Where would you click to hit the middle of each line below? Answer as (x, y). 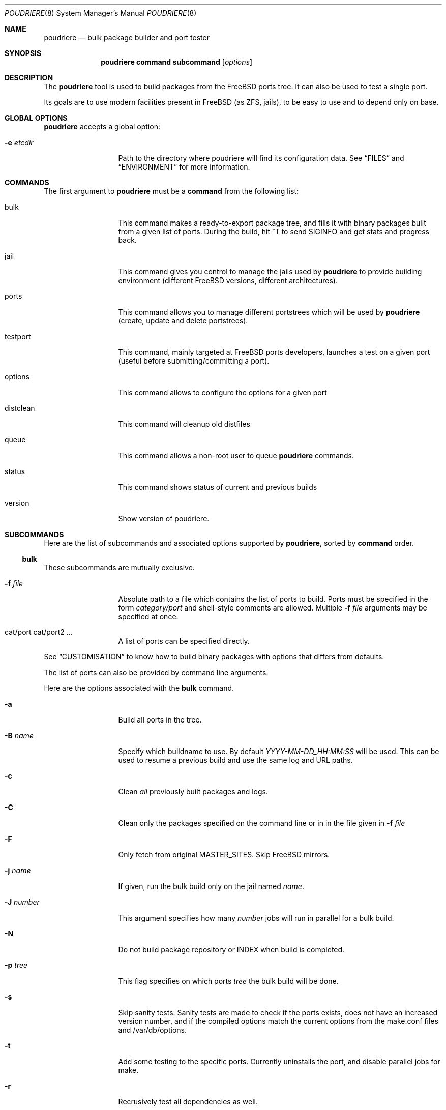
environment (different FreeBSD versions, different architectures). (228, 280)
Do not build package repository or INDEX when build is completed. (231, 949)
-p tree (16, 965)
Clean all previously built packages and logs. (193, 792)
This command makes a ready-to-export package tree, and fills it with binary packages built (272, 223)
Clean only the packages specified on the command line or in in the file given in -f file (262, 823)
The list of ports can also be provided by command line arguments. (156, 672)
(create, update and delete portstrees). (183, 321)
